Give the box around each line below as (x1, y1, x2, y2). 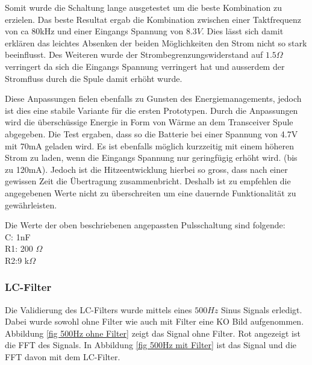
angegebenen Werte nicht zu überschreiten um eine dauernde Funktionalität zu (5, 186, 296, 199)
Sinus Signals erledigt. (221, 303, 302, 316)
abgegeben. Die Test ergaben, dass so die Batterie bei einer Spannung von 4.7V (5, 127, 298, 140)
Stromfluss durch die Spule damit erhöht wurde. (5, 72, 183, 84)
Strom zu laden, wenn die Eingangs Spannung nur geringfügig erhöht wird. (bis (5, 151, 298, 164)
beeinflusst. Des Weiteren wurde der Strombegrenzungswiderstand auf (5, 48, 263, 61)
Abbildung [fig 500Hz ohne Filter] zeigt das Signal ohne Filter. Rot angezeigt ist (5, 326, 301, 339)
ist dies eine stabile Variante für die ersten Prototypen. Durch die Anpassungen (5, 104, 298, 116)
